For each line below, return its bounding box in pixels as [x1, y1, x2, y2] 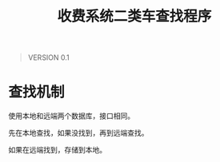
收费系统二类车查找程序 [57, 7, 212, 26]
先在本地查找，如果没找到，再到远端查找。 [8, 128, 149, 138]
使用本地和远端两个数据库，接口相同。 [8, 111, 134, 121]
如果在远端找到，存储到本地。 [8, 145, 106, 155]
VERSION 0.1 [27, 53, 70, 62]
